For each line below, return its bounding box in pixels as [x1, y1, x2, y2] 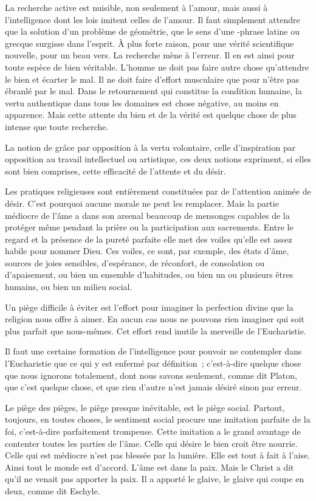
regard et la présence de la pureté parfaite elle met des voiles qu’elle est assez [5, 232, 292, 245]
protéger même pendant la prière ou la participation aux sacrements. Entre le [5, 221, 294, 233]
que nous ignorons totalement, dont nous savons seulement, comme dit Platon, [5, 368, 297, 381]
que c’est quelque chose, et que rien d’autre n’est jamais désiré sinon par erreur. [5, 381, 302, 393]
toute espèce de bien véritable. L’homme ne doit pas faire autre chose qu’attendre [5, 60, 309, 73]
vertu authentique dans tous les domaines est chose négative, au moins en [5, 96, 279, 109]
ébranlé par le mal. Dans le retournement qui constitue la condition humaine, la [5, 85, 302, 97]
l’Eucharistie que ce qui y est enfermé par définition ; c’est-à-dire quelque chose [5, 357, 301, 370]
